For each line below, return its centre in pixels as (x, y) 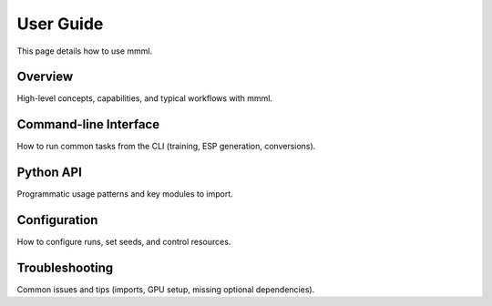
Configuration (57, 220)
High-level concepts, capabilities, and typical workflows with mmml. (145, 98)
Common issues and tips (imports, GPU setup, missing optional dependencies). (166, 290)
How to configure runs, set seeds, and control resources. (124, 242)
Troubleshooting (65, 267)
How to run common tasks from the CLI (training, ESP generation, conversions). (166, 147)
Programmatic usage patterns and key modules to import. (125, 194)
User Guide (60, 24)
